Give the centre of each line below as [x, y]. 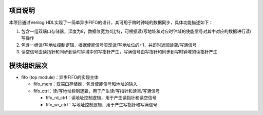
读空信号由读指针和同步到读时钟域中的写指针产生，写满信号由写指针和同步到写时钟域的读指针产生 [119, 52]
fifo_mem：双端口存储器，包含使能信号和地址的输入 [85, 84]
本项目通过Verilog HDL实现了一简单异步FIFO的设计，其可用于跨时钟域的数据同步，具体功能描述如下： [111, 22]
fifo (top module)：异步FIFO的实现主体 [60, 77]
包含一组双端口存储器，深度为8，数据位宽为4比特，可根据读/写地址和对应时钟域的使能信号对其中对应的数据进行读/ [136, 31]
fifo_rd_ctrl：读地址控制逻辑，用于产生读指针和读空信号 [101, 98]
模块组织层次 [28, 66]
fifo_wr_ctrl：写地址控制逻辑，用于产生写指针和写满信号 [102, 104]
